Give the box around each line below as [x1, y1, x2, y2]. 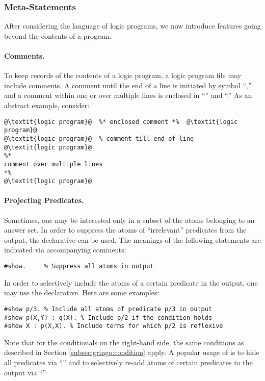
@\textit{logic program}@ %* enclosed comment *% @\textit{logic [4, 118, 238, 125]
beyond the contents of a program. [4, 30, 112, 41]
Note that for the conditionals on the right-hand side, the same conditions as [4, 337, 244, 347]
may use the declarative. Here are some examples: [4, 287, 160, 298]
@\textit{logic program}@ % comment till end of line [4, 135, 194, 142]
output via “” [4, 367, 46, 377]
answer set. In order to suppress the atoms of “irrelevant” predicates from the [4, 224, 247, 235]
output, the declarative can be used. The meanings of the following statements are [4, 234, 261, 245]
